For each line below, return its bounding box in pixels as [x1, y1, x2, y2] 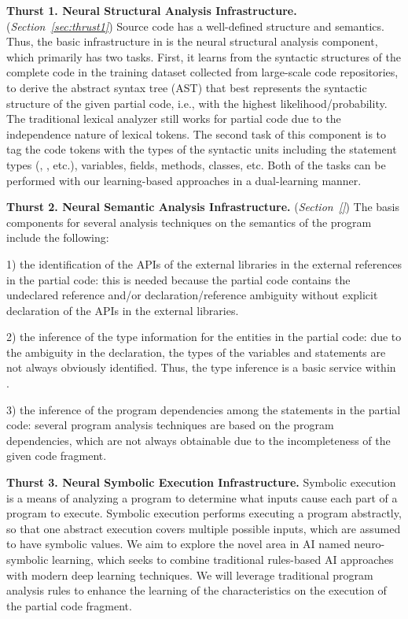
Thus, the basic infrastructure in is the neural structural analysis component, [6, 33, 378, 50]
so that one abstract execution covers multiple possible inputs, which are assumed [6, 520, 401, 536]
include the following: [6, 229, 109, 246]
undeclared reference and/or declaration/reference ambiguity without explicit [6, 287, 378, 303]
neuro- [354, 536, 385, 552]
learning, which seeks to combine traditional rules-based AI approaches [52, 551, 394, 567]
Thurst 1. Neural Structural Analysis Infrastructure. [6, 2, 297, 18]
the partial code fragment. [6, 597, 132, 613]
